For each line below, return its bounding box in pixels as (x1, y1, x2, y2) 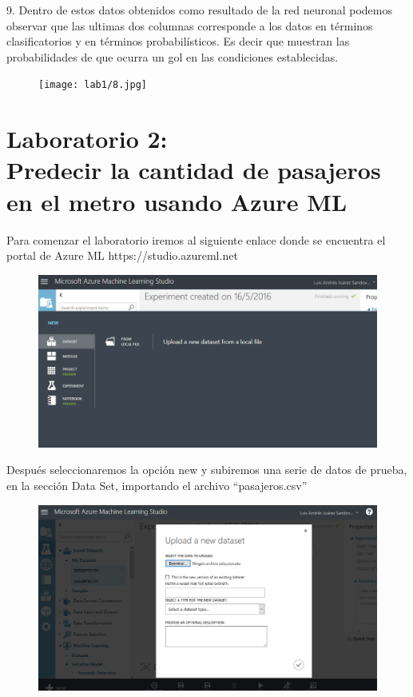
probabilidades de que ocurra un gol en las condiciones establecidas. (6, 48, 339, 65)
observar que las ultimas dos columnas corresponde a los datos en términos (6, 17, 373, 34)
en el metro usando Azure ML (6, 185, 347, 217)
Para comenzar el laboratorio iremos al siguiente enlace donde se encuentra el (6, 231, 386, 248)
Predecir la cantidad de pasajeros (6, 153, 381, 186)
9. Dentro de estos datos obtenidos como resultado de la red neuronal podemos (6, 2, 393, 18)
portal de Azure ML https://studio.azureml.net (6, 247, 238, 264)
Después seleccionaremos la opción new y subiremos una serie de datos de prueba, (6, 461, 407, 478)
